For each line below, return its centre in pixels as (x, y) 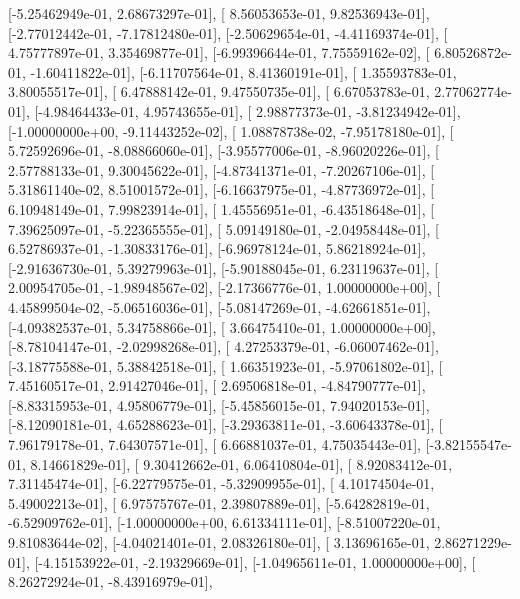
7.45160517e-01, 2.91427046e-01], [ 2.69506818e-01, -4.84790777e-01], (217, 385)
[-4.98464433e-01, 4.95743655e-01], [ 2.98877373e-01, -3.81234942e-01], (247, 110)
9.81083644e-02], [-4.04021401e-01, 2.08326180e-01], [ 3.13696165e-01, (219, 542)
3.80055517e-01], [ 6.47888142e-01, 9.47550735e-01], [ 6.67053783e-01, (219, 91)
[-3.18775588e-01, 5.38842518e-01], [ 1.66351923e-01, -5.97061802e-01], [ (225, 365)
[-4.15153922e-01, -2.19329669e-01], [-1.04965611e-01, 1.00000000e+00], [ (255, 561)
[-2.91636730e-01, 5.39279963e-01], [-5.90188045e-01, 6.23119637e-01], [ (223, 267)
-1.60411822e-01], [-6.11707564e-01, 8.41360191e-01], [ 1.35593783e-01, (243, 71)
